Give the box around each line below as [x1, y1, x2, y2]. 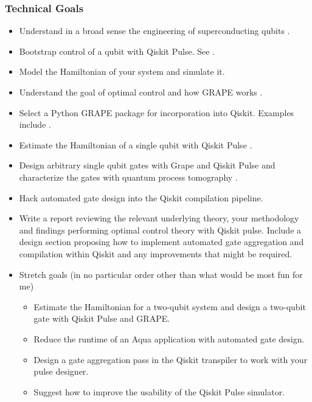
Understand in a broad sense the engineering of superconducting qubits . [19, 24, 290, 37]
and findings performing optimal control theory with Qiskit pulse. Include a [19, 223, 302, 236]
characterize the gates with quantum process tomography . [19, 170, 238, 183]
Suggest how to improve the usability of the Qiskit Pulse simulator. [33, 385, 285, 398]
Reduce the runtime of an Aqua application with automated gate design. [33, 332, 305, 345]
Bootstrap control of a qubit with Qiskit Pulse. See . [19, 44, 215, 57]
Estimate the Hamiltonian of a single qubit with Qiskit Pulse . [19, 138, 252, 151]
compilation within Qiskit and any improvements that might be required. [19, 247, 293, 260]
